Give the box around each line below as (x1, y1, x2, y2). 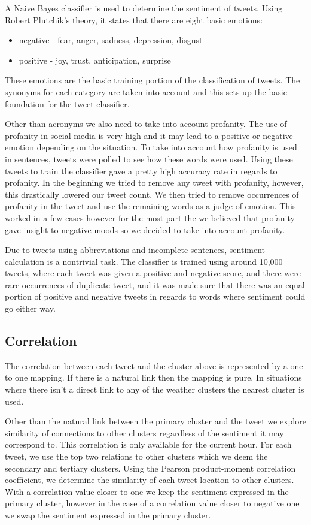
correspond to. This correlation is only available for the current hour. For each (5, 438, 292, 451)
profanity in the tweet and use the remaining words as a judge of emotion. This (5, 200, 296, 212)
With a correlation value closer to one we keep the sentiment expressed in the (5, 485, 289, 497)
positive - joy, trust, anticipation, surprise (19, 53, 171, 66)
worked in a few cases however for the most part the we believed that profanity (5, 211, 295, 224)
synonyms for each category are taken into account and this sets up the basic (5, 85, 287, 98)
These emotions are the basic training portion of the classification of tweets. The (5, 74, 300, 86)
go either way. (5, 302, 56, 315)
